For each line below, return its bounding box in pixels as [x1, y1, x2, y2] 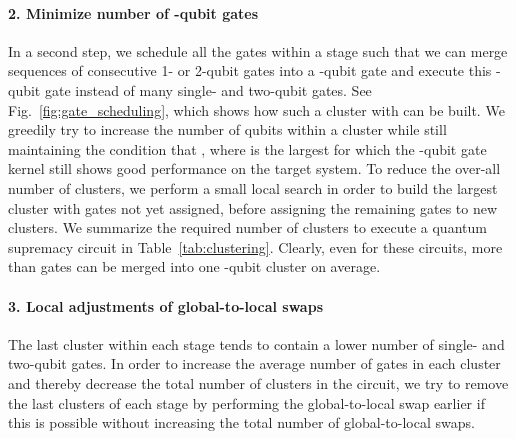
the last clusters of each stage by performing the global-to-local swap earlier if [8, 392, 485, 413]
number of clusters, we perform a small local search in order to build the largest [8, 177, 498, 198]
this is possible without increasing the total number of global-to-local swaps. [8, 412, 475, 433]
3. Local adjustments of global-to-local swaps [8, 295, 323, 316]
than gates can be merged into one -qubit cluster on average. [8, 256, 381, 277]
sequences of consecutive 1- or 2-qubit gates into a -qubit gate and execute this [8, 60, 492, 81]
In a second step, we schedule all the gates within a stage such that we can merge [8, 40, 508, 61]
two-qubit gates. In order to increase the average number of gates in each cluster [8, 353, 501, 374]
